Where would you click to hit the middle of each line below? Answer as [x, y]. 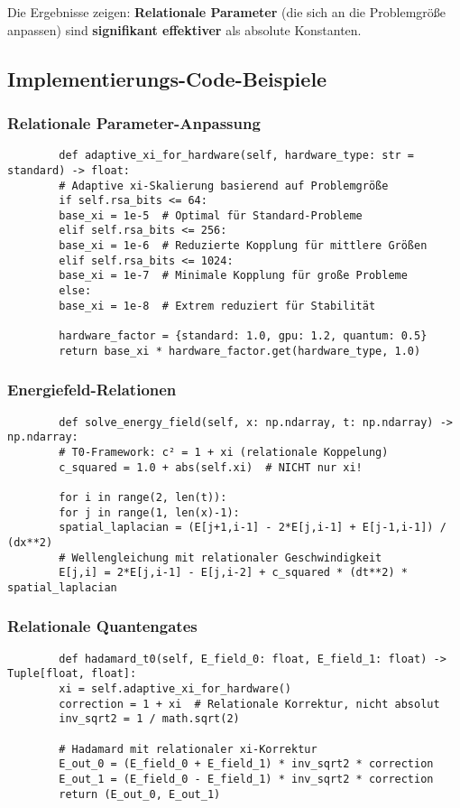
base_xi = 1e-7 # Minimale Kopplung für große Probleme [233, 276]
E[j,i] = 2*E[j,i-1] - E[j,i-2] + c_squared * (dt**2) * [233, 573]
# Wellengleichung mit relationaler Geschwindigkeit [221, 557]
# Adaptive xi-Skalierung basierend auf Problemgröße [224, 186]
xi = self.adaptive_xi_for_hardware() [175, 689]
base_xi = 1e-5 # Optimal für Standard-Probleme [211, 215]
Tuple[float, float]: [72, 674]
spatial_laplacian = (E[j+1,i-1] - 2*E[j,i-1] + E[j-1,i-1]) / [253, 528]
